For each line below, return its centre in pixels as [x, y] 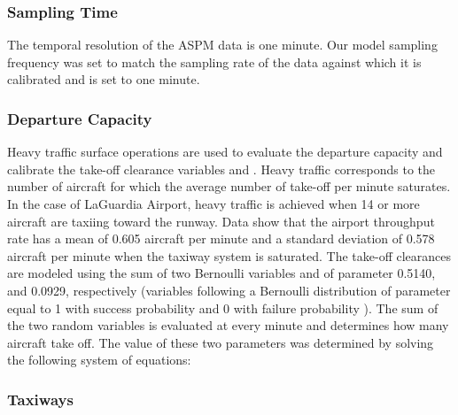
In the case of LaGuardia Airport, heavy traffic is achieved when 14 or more [213, 204]
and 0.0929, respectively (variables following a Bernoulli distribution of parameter [229, 290]
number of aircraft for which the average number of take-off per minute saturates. [229, 186]
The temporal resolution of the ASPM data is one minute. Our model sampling [222, 45]
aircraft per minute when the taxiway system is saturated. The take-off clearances [229, 255]
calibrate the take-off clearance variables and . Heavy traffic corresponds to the [221, 169]
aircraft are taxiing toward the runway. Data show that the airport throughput [221, 221]
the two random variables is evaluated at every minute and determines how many [228, 325]
